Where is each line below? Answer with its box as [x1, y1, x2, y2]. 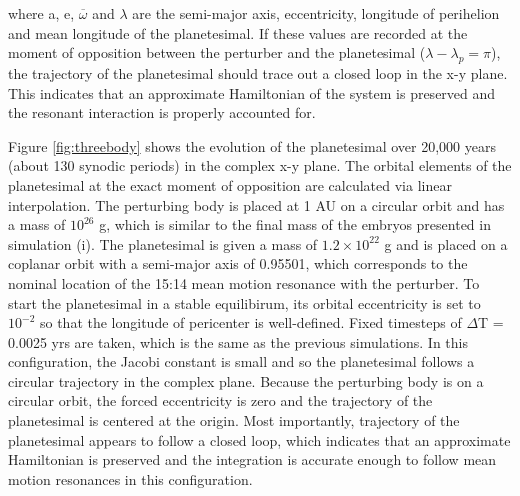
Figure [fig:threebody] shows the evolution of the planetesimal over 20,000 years [8, 135, 496, 156]
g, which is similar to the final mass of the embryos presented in [99, 214, 491, 235]
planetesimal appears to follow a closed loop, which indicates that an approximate [8, 429, 511, 450]
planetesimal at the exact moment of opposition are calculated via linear [8, 174, 452, 195]
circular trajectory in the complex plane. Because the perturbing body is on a [8, 370, 484, 391]
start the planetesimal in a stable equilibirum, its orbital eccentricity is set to [8, 292, 481, 313]
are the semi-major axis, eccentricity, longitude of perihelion [132, 3, 500, 23]
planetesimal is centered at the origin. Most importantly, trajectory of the [8, 410, 460, 431]
